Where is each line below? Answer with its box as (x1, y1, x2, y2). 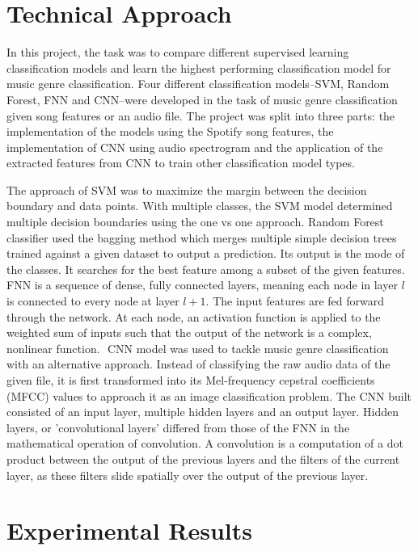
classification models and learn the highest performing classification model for (6, 59, 391, 76)
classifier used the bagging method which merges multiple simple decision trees (6, 229, 397, 246)
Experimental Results (6, 514, 252, 547)
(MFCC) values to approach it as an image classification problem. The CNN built (6, 387, 412, 404)
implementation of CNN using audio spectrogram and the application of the (6, 138, 383, 155)
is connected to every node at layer (6, 292, 179, 309)
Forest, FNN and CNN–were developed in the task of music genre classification (6, 90, 398, 107)
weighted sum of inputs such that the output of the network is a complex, (6, 324, 372, 341)
